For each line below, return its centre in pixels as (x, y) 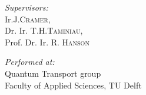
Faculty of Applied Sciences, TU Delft (73, 85)
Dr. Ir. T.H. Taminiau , (44, 30)
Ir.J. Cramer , (28, 19)
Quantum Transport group (53, 73)
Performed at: (30, 62)
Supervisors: (26, 7)
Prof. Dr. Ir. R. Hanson (47, 42)
